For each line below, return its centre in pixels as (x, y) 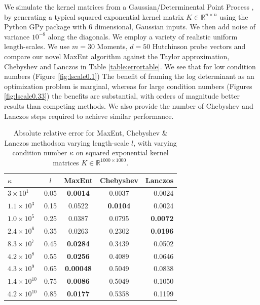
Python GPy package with (45, 27)
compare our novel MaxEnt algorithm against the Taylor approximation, (117, 56)
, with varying (155, 142)
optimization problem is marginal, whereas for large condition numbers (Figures (128, 86)
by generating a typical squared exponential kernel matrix (94, 16)
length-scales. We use (37, 46)
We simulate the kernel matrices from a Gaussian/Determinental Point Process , (129, 7)
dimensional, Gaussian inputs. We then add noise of (175, 27)
